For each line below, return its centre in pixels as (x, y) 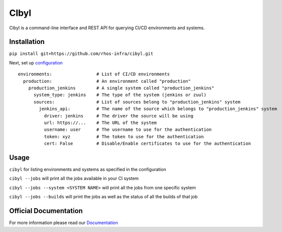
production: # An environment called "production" (107, 81)
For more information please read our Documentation (64, 223)
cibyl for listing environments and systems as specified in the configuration (88, 170)
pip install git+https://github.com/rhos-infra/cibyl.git (81, 54)
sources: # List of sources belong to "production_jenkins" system (137, 102)
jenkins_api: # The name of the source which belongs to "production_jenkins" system (158, 109)
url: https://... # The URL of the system (100, 122)
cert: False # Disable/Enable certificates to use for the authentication (147, 144)
